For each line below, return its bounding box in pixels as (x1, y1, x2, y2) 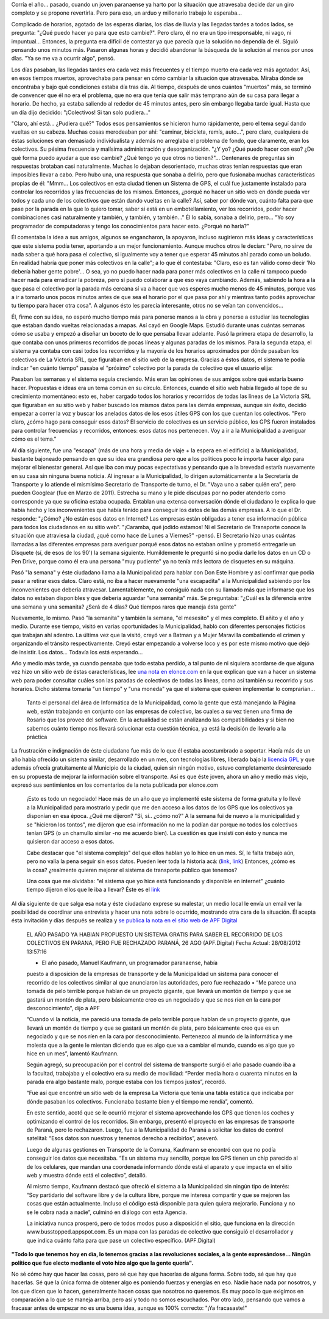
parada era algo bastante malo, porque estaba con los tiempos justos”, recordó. (26, 1078, 227, 1086)
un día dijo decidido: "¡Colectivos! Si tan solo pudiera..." (11, 109, 151, 116)
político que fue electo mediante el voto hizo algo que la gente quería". (11, 1259, 194, 1267)
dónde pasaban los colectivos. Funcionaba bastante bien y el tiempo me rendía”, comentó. (26, 1097, 254, 1105)
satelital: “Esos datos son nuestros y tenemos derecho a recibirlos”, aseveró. (26, 1135, 219, 1142)
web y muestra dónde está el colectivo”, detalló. (26, 1172, 147, 1179)
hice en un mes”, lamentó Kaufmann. (26, 1050, 119, 1057)
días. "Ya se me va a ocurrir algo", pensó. (11, 55, 115, 62)
